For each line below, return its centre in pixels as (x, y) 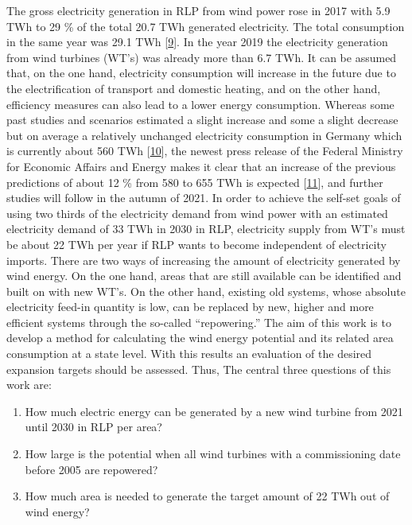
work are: (29, 385)
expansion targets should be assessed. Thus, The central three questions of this (199, 369)
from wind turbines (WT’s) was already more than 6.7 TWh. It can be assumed (202, 57)
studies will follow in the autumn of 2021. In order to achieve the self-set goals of (204, 198)
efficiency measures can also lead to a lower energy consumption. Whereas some (200, 104)
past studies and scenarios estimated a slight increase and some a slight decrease (202, 120)
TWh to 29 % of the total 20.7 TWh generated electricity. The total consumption (206, 26)
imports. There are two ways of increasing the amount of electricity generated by (204, 260)
